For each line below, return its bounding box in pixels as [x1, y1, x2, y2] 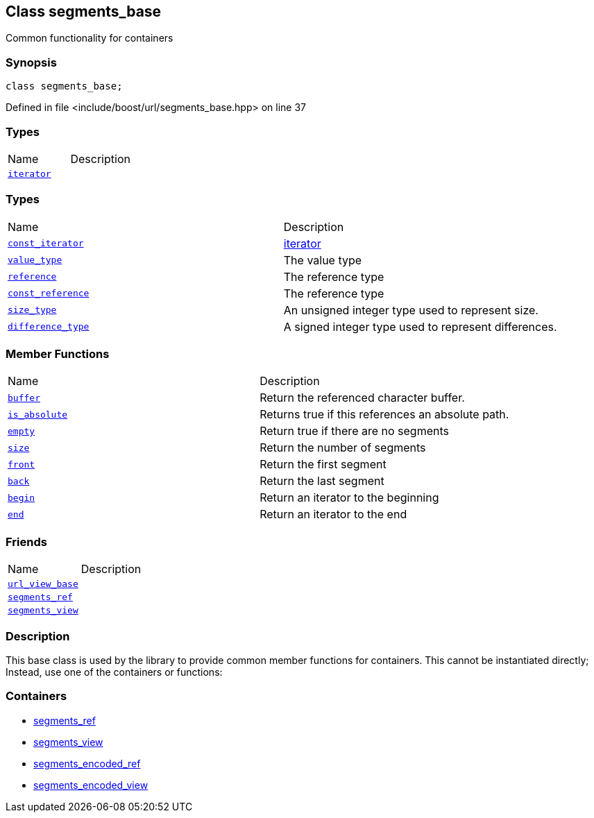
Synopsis [6, 55, 57, 69]
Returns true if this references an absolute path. [260, 407, 509, 422]
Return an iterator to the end [260, 507, 407, 522]
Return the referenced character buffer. [260, 391, 465, 405]
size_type [8, 305, 57, 316]
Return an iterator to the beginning [260, 491, 439, 505]
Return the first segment [260, 457, 387, 472]
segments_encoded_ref [33, 757, 141, 769]
